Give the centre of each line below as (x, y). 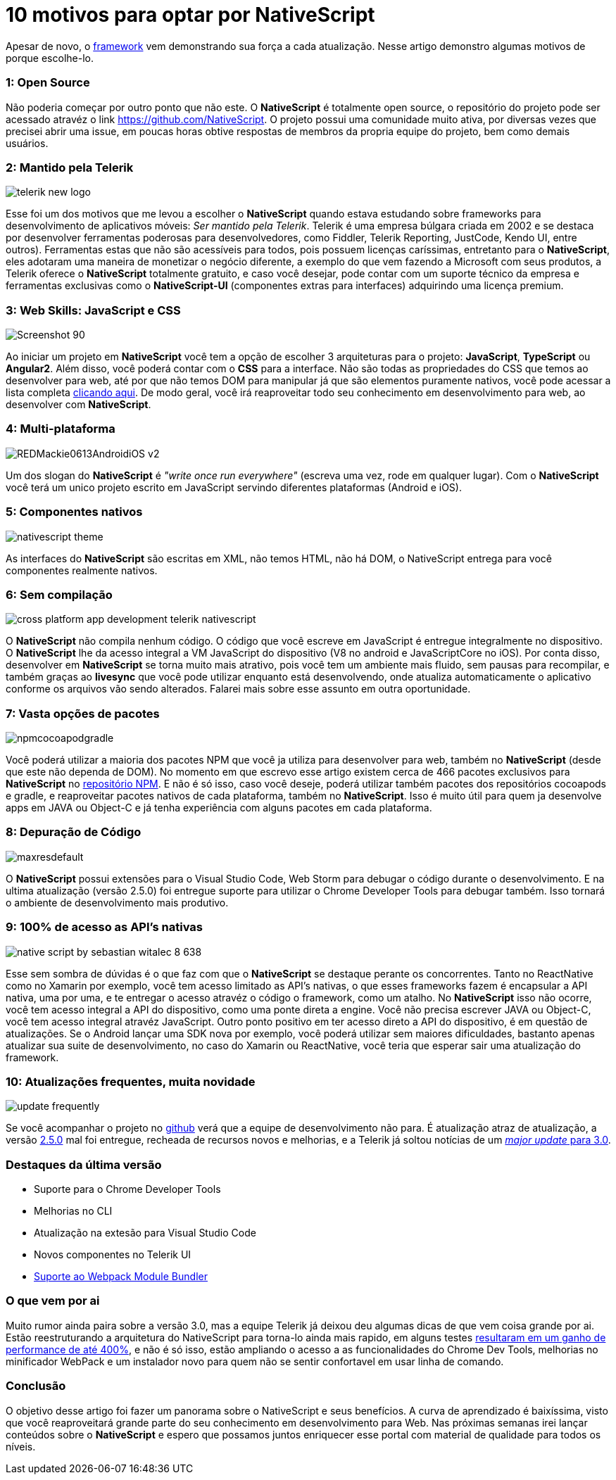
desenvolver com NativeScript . (78, 404)
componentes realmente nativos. (82, 570)
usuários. (27, 143)
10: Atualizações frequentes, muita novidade (131, 1081)
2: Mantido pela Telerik (70, 167)
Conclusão (36, 1386)
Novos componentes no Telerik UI (113, 1254)
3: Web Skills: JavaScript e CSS (93, 310)
